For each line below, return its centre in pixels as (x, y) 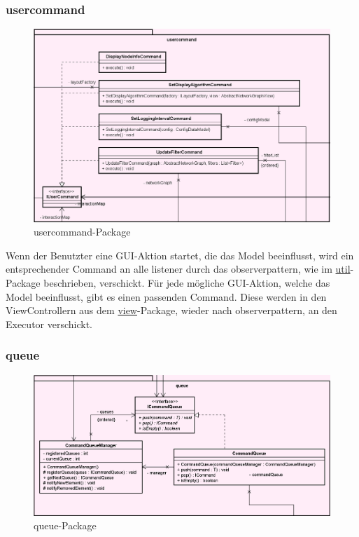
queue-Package (65, 525)
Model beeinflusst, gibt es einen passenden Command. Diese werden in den (166, 296)
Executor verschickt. (49, 324)
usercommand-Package (82, 232)
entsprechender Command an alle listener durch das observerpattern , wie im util (178, 269)
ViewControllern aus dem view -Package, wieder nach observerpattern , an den (171, 310)
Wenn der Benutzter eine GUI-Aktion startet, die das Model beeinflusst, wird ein (180, 255)
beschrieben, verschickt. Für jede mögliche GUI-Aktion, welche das (187, 282)
